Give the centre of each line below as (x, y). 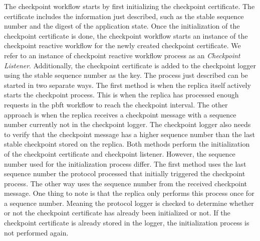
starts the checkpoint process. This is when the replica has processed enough (121, 95)
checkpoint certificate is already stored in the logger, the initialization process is (127, 223)
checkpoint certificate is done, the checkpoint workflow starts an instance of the (126, 35)
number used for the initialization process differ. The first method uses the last (125, 163)
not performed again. (36, 232)
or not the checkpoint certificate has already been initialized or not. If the (117, 213)
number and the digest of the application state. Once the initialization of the (122, 26)
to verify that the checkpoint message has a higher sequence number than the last (129, 134)
